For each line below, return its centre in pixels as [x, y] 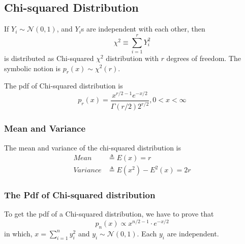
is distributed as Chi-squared [49, 58]
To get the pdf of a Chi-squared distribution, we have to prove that [109, 214]
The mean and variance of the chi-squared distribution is [93, 147]
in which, [18, 233]
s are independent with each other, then [143, 29]
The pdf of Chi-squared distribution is [64, 86]
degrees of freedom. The [204, 58]
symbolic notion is [32, 68]
